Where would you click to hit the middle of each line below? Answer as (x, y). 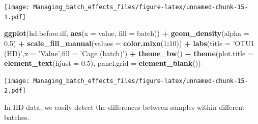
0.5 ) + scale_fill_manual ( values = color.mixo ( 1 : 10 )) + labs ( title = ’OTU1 (129, 43)
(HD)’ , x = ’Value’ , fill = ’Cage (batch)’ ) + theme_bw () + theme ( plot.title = (129, 53)
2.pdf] (15, 91)
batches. (17, 117)
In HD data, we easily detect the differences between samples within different (125, 107)
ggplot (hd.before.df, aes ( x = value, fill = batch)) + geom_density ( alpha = (127, 33)
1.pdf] (15, 17)
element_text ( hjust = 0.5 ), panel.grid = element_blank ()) (103, 63)
